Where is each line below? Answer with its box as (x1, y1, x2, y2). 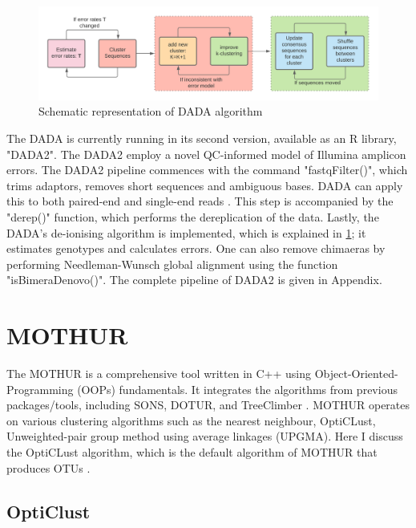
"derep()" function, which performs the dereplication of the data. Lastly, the (6, 208, 379, 225)
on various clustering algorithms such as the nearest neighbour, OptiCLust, (6, 412, 376, 428)
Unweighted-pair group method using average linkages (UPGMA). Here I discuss (6, 428, 403, 445)
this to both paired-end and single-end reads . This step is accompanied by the (6, 193, 394, 209)
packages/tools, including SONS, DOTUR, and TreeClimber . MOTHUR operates (6, 396, 410, 413)
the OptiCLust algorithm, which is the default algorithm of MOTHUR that (6, 443, 378, 460)
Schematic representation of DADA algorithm (38, 103, 263, 120)
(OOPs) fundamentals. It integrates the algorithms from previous (77, 380, 398, 397)
